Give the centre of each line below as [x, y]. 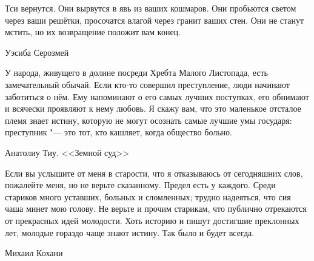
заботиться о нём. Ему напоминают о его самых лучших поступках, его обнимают [157, 96]
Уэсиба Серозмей [37, 52]
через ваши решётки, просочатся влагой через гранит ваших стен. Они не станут [155, 20]
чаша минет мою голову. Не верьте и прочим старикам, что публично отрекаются [156, 208]
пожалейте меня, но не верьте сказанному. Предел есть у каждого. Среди [140, 185]
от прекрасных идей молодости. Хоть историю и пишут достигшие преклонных [152, 220]
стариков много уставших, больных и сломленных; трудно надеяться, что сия [148, 196]
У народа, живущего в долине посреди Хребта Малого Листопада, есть [136, 73]
